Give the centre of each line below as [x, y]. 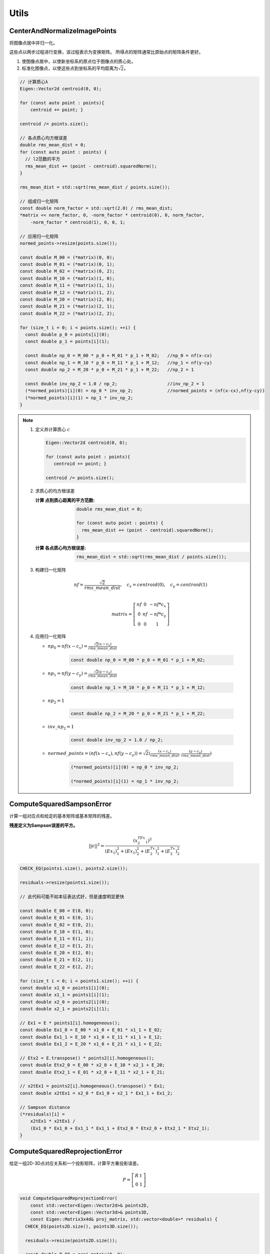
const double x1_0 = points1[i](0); [65, 988]
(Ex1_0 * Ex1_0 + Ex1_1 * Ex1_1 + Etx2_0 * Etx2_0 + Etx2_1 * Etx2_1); [120, 1128]
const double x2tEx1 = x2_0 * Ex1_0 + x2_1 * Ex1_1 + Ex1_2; [96, 1093]
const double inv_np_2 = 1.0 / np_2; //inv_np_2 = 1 [115, 383]
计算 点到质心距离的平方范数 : [65, 500]
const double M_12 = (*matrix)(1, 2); [67, 292]
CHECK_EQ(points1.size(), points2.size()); [74, 869]
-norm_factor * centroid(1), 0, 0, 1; [78, 222]
